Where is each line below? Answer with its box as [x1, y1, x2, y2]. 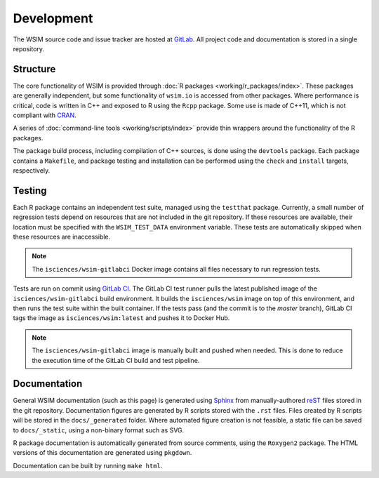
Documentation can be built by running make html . [13, 461, 163, 470]
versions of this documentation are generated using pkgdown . [13, 449, 192, 457]
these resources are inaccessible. [13, 232, 111, 241]
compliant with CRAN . [13, 111, 77, 119]
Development [13, 11, 93, 26]
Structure [13, 63, 56, 75]
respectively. [13, 166, 51, 175]
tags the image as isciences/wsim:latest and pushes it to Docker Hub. [13, 314, 230, 322]
